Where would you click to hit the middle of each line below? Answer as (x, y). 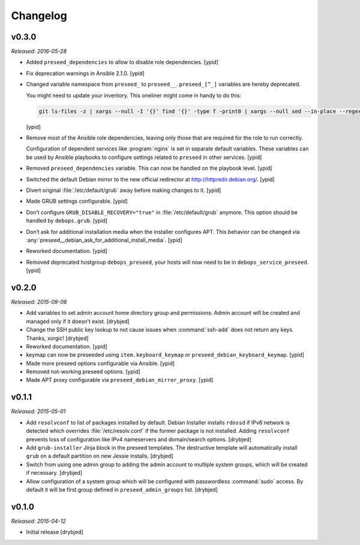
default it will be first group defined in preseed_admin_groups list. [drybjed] (122, 489)
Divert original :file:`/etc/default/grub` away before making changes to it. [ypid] (124, 190)
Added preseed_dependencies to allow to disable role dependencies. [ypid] (122, 62)
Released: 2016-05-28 (39, 52)
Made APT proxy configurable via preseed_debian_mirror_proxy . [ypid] (120, 380)
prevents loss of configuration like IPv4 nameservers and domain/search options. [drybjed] (139, 439)
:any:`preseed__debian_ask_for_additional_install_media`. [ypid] (104, 240)
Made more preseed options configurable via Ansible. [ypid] (100, 363)
